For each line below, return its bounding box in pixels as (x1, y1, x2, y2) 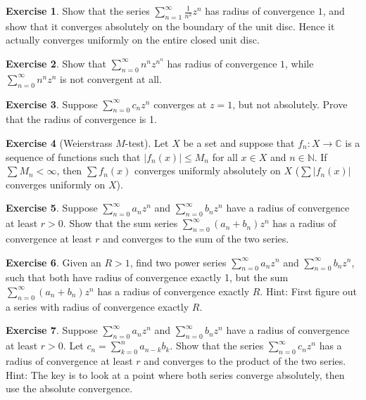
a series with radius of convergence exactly (6, 299, 189, 314)
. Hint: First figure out (260, 283, 358, 298)
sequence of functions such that (6, 149, 141, 164)
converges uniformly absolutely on (134, 163, 281, 178)
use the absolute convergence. (6, 381, 133, 396)
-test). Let (125, 135, 169, 150)
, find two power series (130, 254, 227, 269)
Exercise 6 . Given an (6, 254, 101, 269)
